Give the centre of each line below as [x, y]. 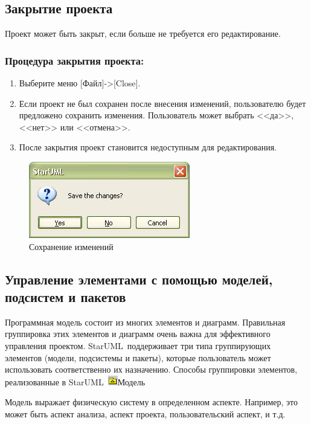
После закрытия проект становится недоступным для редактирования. [148, 147]
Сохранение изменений [71, 246]
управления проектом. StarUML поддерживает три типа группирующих [138, 345]
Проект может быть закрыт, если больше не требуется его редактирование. [143, 34]
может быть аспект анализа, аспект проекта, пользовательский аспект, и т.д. [145, 413]
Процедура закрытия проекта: [75, 60]
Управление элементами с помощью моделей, [139, 279]
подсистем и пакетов [66, 296]
